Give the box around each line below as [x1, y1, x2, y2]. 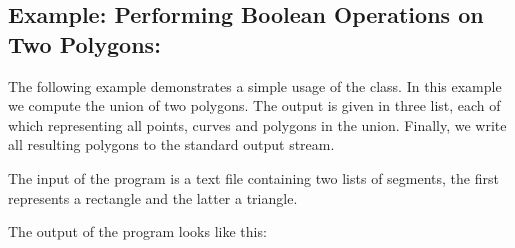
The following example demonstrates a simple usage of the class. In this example [8, 75, 502, 96]
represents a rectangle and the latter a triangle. [8, 187, 298, 208]
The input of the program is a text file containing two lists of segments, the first [8, 167, 499, 188]
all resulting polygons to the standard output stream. [8, 134, 335, 155]
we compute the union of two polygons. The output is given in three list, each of [8, 95, 501, 116]
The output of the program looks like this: [8, 221, 267, 242]
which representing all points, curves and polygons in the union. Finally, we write [8, 114, 507, 135]
